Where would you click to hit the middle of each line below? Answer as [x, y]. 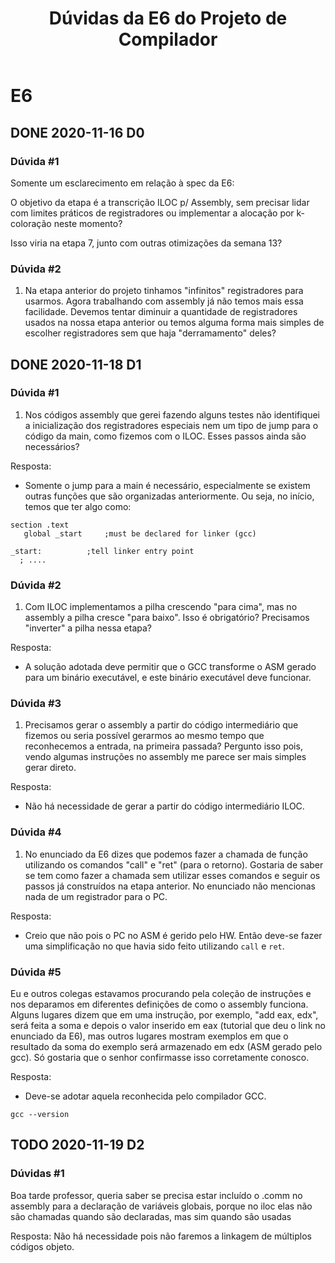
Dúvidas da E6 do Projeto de [168, 18]
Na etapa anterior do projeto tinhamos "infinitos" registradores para [164, 291]
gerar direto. [50, 768]
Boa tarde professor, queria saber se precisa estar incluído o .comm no [156, 1195]
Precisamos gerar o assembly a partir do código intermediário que [161, 725]
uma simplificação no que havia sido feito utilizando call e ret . [154, 946]
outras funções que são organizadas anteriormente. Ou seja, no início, [169, 496]
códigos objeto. [42, 1246]
